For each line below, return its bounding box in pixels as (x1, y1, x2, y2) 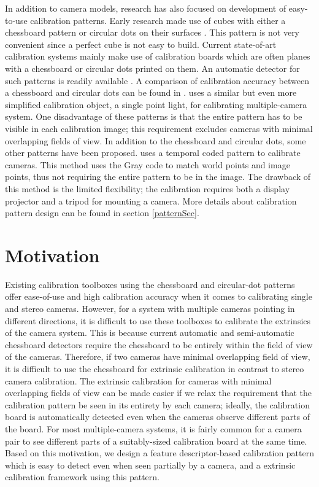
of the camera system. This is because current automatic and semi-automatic (5, 326, 294, 339)
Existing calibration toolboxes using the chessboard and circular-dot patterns (5, 278, 295, 290)
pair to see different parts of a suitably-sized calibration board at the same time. (5, 434, 307, 447)
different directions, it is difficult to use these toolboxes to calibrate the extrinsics (5, 314, 311, 327)
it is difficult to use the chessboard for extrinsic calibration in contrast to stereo (5, 362, 304, 375)
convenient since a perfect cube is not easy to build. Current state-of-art (5, 37, 277, 50)
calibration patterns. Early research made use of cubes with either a (30, 14, 286, 26)
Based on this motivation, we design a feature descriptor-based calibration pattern (5, 446, 314, 459)
